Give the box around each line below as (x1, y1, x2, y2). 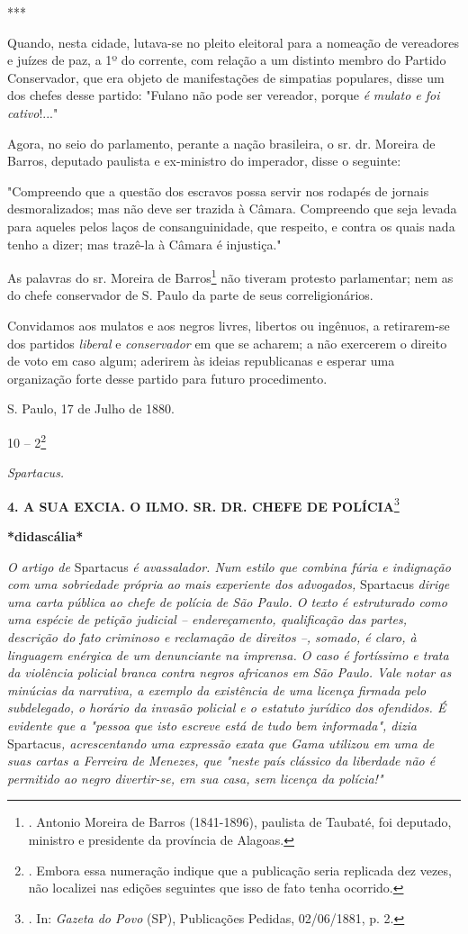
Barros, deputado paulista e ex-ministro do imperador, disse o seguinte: (7, 151, 401, 170)
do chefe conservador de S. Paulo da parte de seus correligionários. (7, 286, 373, 304)
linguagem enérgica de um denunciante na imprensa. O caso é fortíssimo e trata (7, 645, 449, 664)
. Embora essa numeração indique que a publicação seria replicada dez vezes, (28, 860, 452, 879)
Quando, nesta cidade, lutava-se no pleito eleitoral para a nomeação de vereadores (7, 32, 460, 51)
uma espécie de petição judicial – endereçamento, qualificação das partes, (7, 610, 408, 629)
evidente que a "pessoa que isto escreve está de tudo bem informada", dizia (7, 715, 417, 734)
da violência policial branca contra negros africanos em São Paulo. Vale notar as (7, 663, 452, 682)
